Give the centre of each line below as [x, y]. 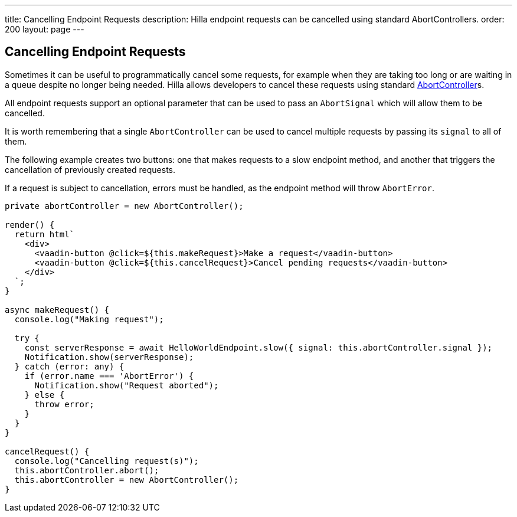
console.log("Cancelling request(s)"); [107, 461]
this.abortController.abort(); [87, 470]
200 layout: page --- [45, 29]
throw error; [64, 404]
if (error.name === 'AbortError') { [109, 376]
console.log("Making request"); [89, 319]
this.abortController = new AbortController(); [127, 480]
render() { [30, 225]
